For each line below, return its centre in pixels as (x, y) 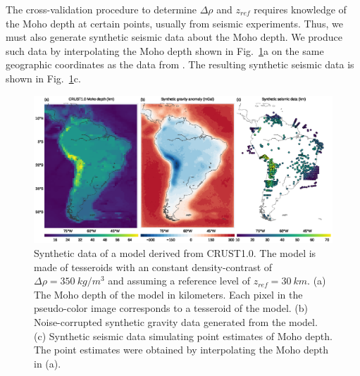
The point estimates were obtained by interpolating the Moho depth (181, 350)
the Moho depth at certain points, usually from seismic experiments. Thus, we (174, 23)
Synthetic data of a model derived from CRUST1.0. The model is (175, 253)
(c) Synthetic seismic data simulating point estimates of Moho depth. (183, 336)
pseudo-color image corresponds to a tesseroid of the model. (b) (171, 308)
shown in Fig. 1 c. (43, 78)
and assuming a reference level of (179, 281)
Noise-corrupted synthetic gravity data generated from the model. (176, 322)
